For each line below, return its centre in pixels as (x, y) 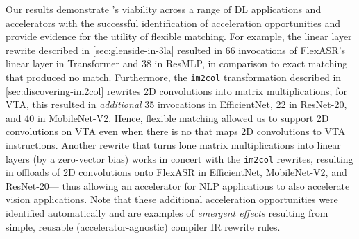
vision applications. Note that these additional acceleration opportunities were (172, 199)
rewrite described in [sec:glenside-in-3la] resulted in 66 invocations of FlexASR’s (176, 50)
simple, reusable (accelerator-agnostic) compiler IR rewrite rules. (143, 226)
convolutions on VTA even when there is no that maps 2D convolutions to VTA (176, 131)
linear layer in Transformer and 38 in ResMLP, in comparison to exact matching (177, 63)
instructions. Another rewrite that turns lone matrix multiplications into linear (173, 145)
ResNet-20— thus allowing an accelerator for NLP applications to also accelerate (178, 185)
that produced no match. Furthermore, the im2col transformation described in (174, 77)
